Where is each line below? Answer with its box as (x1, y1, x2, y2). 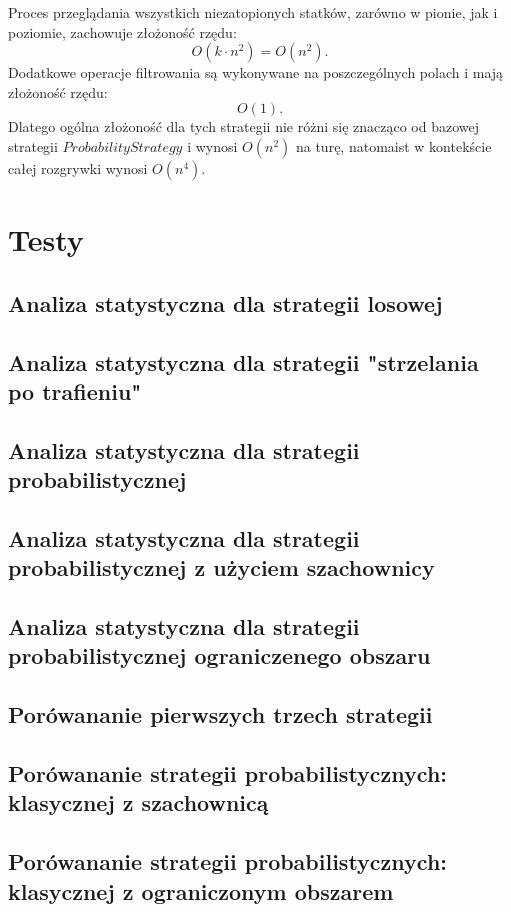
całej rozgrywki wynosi (8, 157, 148, 178)
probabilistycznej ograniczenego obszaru (8, 640, 431, 671)
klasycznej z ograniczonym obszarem (8, 875, 394, 906)
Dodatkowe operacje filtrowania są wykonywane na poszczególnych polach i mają (8, 62, 504, 83)
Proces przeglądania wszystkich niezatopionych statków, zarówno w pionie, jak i (8, 2, 498, 22)
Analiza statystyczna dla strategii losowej (8, 287, 443, 318)
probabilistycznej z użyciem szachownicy (8, 552, 435, 583)
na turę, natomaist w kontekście (295, 135, 492, 156)
